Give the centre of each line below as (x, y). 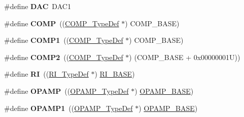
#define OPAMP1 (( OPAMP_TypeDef (68, 108)
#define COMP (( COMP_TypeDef (62, 23)
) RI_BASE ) (115, 74)
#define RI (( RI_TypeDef (46, 74)
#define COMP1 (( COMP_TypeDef (64, 40)
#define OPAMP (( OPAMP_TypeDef (66, 91)
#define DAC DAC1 (38, 6)
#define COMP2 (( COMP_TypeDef (64, 57)
